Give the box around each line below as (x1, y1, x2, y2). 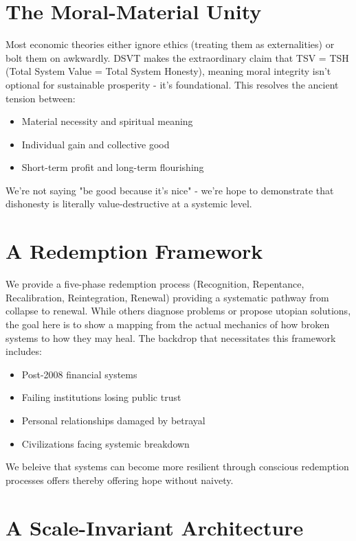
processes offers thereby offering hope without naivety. (5, 472, 234, 487)
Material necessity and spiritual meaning (21, 114, 193, 128)
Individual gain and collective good (21, 137, 170, 151)
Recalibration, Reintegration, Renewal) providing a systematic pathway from (5, 290, 329, 304)
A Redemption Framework (5, 237, 263, 265)
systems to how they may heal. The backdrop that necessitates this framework (5, 330, 336, 345)
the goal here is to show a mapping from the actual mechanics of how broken (5, 316, 330, 331)
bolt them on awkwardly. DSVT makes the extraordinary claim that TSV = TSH (5, 50, 349, 65)
